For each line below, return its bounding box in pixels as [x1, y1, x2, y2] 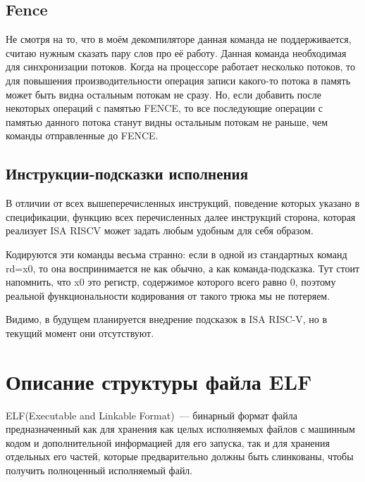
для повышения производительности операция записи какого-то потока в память [6, 72, 351, 87]
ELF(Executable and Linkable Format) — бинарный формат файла [6, 407, 297, 422]
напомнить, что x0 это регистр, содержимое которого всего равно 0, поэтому [6, 274, 336, 289]
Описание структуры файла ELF [6, 367, 312, 395]
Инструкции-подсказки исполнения [6, 163, 249, 184]
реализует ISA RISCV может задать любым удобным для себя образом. [6, 223, 314, 238]
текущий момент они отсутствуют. [6, 325, 154, 340]
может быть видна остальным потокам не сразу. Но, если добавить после [6, 87, 321, 101]
